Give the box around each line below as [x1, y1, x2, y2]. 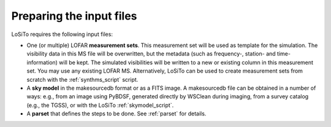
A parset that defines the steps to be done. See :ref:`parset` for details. [26, 110, 207, 117]
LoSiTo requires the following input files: [11, 31, 113, 38]
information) [26, 59, 58, 66]
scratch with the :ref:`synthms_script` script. [26, 76, 139, 83]
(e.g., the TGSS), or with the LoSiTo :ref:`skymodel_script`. [26, 101, 174, 109]
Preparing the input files [11, 9, 137, 23]
